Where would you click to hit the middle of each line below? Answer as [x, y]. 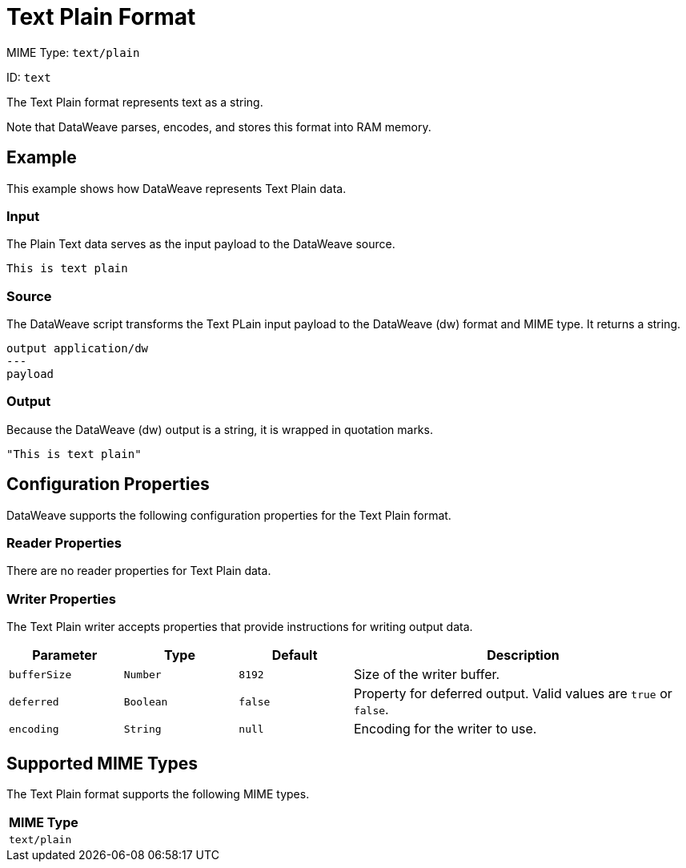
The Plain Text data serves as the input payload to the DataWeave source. [201, 244]
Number [142, 674]
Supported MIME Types [102, 763]
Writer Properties [61, 599]
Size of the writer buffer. [427, 675]
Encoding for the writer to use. [445, 729]
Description [523, 655]
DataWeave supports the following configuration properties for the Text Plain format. [229, 515]
